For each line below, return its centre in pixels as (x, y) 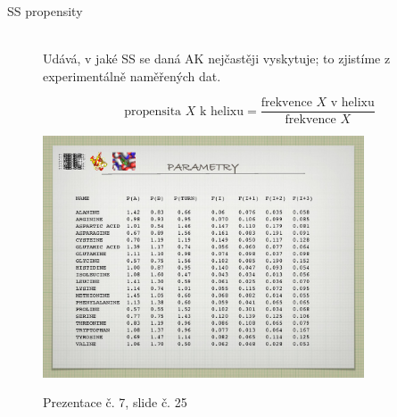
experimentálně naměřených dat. (132, 75)
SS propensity (45, 11)
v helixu (352, 103)
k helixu (222, 111)
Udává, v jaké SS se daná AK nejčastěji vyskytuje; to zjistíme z (217, 58)
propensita (153, 111)
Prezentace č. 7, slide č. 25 (115, 402)
